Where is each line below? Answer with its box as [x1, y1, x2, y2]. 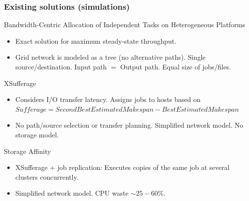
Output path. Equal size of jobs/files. [120, 62, 231, 71]
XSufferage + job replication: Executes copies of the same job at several [15, 162, 230, 172]
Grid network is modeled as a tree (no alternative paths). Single [15, 52, 206, 62]
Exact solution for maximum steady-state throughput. [15, 35, 177, 46]
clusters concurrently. [15, 171, 79, 182]
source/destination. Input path [15, 62, 107, 71]
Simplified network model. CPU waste [15, 188, 129, 198]
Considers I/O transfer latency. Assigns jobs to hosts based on [15, 94, 201, 104]
